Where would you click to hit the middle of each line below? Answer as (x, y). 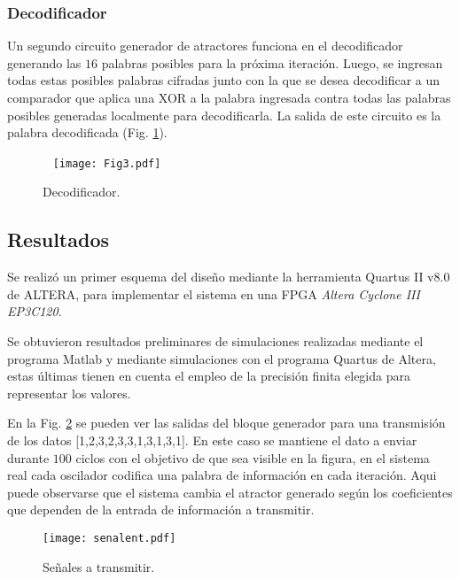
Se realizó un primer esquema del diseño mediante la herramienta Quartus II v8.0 (229, 277)
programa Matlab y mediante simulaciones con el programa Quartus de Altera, (222, 358)
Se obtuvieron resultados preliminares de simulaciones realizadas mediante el (215, 341)
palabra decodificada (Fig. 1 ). (87, 132)
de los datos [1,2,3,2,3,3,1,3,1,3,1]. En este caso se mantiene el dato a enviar (212, 440)
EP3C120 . (35, 311)
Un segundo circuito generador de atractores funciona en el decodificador (205, 46)
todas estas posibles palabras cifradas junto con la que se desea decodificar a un (224, 80)
